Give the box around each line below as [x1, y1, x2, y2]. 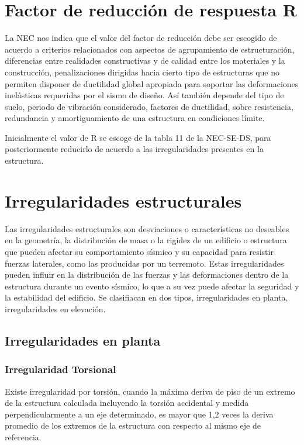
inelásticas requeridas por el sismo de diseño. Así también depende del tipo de [5, 89, 284, 101]
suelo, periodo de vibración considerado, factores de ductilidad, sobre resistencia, [5, 100, 293, 112]
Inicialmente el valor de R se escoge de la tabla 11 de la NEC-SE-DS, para [5, 131, 271, 143]
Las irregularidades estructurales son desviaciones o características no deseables [5, 222, 289, 234]
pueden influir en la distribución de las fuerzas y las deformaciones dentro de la [5, 268, 289, 281]
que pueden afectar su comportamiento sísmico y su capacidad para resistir [5, 245, 274, 257]
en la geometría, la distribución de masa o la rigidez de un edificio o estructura [5, 234, 287, 246]
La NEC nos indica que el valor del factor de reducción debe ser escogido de [5, 32, 277, 44]
